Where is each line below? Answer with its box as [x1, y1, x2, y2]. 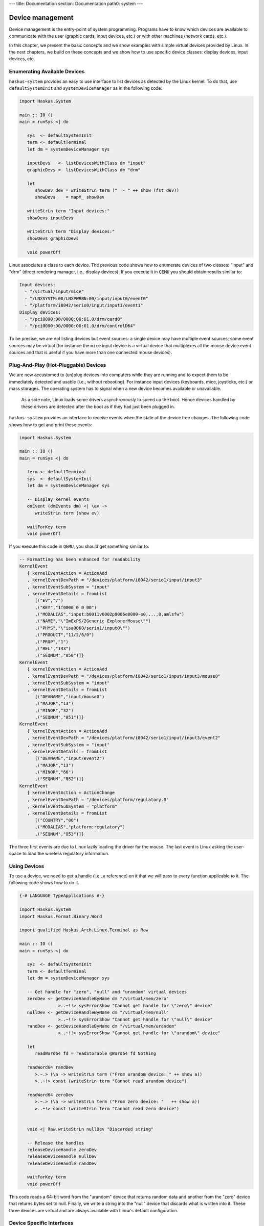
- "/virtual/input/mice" [24, 289, 84, 294]
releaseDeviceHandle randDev [27, 1160, 97, 1166]
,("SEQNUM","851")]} [35, 714, 84, 720]
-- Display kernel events [27, 497, 89, 502]
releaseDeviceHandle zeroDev [27, 1147, 97, 1152]
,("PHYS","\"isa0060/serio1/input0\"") [35, 625, 131, 631]
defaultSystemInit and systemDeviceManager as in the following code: [9, 85, 162, 91]
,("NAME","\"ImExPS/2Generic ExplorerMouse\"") [35, 618, 151, 624]
